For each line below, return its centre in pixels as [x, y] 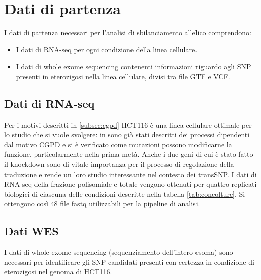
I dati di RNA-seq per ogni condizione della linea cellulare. [107, 49]
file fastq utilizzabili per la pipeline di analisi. [130, 204]
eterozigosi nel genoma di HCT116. [58, 272]
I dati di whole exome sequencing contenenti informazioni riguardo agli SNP [134, 66]
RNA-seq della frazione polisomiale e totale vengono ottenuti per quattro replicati [130, 184]
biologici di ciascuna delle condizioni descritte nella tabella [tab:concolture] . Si [125, 193]
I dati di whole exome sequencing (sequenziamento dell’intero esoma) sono [119, 252]
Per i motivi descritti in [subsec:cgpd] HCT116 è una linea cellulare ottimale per [128, 124]
